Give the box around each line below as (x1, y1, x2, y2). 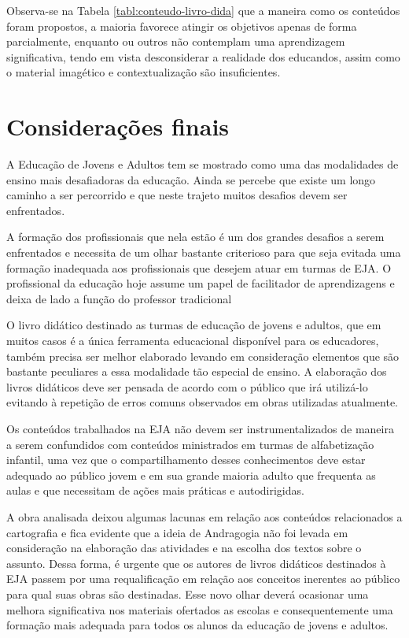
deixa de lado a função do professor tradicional (6, 290, 232, 306)
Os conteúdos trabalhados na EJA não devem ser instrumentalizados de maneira (6, 421, 394, 436)
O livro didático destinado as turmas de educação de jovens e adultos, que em (6, 317, 381, 333)
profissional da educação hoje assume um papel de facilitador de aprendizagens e (6, 275, 395, 291)
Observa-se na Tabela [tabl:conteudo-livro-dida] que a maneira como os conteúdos (6, 2, 400, 18)
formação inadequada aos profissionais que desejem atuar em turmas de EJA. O (6, 259, 392, 276)
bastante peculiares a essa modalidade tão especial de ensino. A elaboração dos (6, 363, 387, 380)
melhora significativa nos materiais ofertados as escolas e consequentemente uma (6, 601, 393, 618)
